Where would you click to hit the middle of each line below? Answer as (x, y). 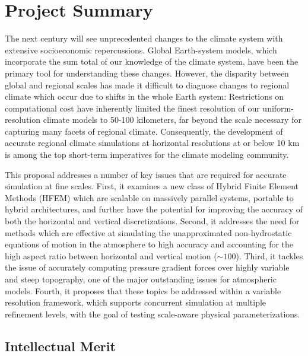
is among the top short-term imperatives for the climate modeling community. (147, 155)
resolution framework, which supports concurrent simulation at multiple (136, 302)
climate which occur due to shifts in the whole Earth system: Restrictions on (144, 96)
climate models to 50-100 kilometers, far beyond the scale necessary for (172, 120)
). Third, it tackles (269, 255)
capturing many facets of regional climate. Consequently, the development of (144, 131)
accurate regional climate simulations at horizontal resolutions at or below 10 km (152, 143)
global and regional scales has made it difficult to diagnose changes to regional (147, 85)
